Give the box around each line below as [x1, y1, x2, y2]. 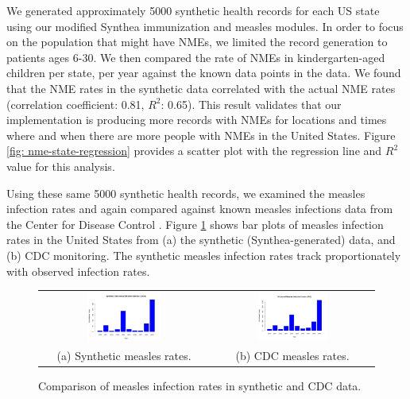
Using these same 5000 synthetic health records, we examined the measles [6, 184, 366, 201]
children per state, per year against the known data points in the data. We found [6, 64, 401, 81]
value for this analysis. [6, 157, 115, 174]
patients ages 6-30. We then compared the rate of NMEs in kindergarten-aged [6, 48, 385, 65]
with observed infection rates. [6, 262, 150, 279]
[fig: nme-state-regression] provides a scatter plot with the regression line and [6, 142, 382, 159]
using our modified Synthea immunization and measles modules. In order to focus [6, 17, 404, 34]
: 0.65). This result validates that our [161, 95, 342, 112]
